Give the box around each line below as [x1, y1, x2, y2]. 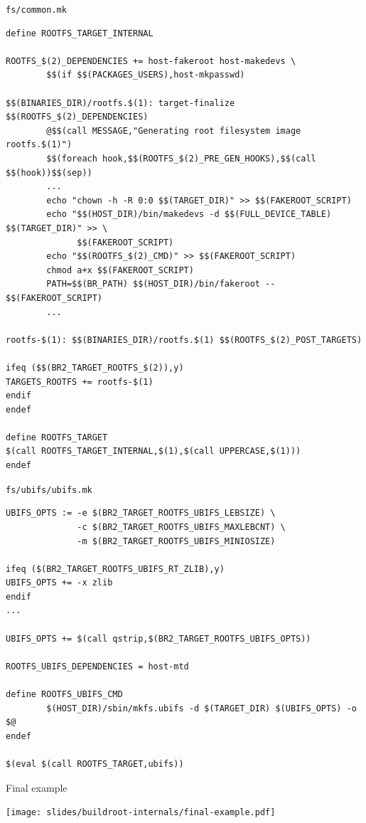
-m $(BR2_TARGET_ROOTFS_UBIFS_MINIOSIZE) [77, 536, 276, 546]
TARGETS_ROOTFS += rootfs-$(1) [6, 376, 154, 387]
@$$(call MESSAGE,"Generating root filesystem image [46, 125, 301, 136]
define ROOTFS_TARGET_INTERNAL [6, 28, 154, 38]
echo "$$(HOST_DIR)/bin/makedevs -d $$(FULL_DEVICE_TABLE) [46, 209, 332, 220]
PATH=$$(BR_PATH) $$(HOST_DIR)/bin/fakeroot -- [46, 279, 276, 290]
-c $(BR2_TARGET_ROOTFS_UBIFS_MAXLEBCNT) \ [77, 521, 286, 532]
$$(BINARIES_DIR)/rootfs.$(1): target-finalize [6, 97, 235, 108]
